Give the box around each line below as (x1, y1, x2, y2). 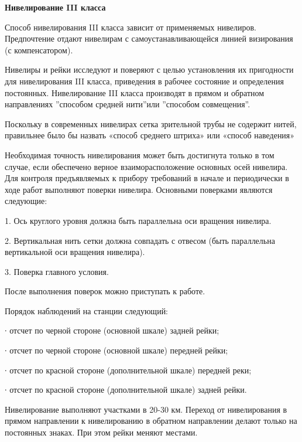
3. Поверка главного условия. (5, 265, 109, 277)
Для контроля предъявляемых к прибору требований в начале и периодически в (5, 172, 289, 184)
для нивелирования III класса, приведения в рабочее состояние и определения (5, 74, 284, 87)
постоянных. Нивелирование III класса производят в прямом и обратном (5, 86, 265, 98)
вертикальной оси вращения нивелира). (5, 246, 145, 258)
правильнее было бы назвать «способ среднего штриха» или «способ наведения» (5, 129, 295, 141)
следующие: (5, 195, 47, 207)
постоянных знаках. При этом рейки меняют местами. (5, 426, 198, 438)
